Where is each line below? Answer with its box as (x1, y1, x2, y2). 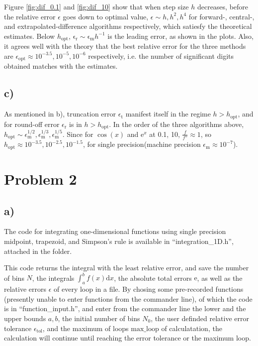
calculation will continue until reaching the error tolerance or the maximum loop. (4, 333, 251, 343)
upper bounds (4, 313, 46, 323)
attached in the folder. (4, 245, 72, 256)
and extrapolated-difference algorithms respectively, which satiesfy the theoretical (4, 21, 252, 31)
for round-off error (4, 118, 60, 129)
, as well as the (197, 272, 243, 283)
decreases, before (197, 1, 249, 11)
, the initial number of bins (58, 313, 140, 323)
